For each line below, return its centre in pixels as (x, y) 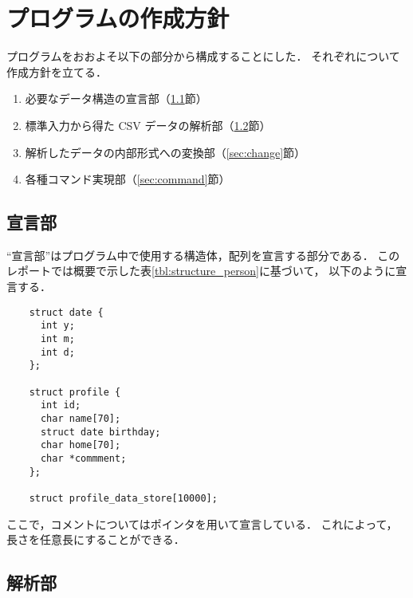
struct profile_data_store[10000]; (123, 498)
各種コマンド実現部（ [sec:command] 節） (128, 179)
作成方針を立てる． (57, 71)
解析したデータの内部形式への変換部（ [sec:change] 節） (165, 152)
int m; (57, 338)
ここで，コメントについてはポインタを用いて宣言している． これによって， (202, 523)
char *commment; (83, 458)
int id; (61, 405)
